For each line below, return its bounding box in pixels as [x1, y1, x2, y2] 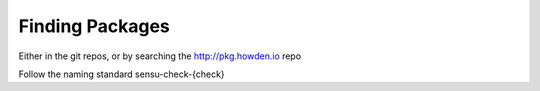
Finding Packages [18, 15, 170, 37]
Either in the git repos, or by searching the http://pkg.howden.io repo [18, 50, 302, 62]
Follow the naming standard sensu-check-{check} [18, 68, 225, 80]
